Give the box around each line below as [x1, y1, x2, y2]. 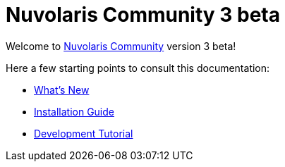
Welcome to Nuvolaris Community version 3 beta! [6, 39, 236, 52]
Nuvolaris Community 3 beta [6, 3, 280, 27]
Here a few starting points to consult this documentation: [6, 61, 270, 74]
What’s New [34, 83, 90, 96]
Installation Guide [34, 105, 114, 118]
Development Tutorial [34, 127, 133, 140]
